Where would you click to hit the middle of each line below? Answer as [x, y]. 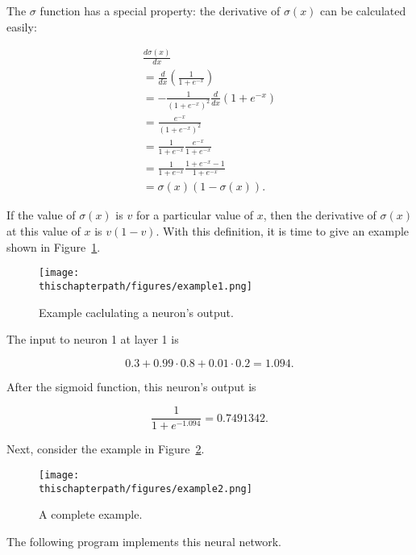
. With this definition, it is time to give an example [283, 231]
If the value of [41, 215]
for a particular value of [195, 215]
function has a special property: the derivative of [160, 10]
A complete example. [91, 514]
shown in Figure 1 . [54, 246]
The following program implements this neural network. [144, 541]
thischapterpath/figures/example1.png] [146, 286]
